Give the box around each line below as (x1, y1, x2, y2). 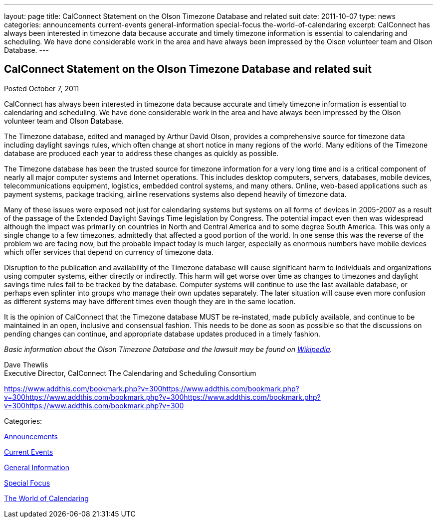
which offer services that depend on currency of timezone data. (4, 247, 214, 256)
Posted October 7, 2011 (4, 84, 79, 93)
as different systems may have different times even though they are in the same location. (4, 297, 296, 306)
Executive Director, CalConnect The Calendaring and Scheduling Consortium (4, 368, 256, 377)
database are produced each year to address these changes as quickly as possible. (4, 149, 279, 158)
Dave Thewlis (4, 360, 48, 369)
